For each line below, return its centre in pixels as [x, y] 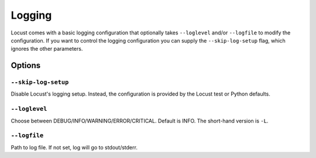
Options [26, 66]
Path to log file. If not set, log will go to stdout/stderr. [74, 147]
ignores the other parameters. [47, 49]
